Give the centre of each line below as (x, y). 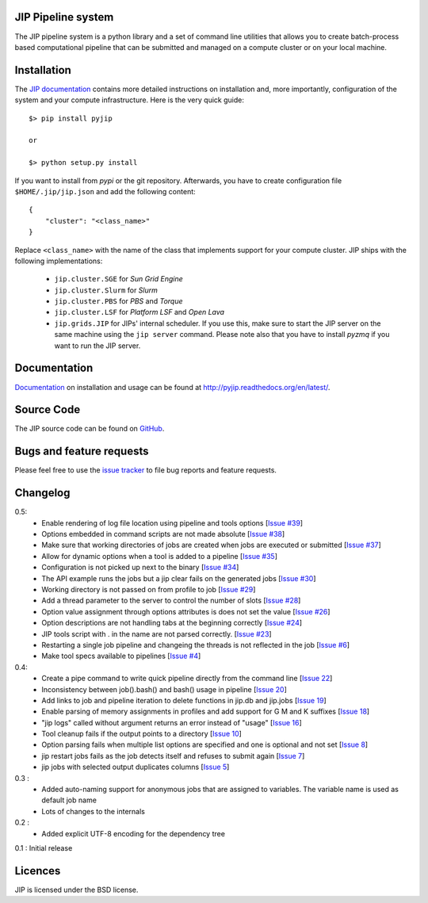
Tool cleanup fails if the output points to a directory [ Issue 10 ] (141, 734)
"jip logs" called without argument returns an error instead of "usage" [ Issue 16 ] (172, 722)
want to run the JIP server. (97, 346)
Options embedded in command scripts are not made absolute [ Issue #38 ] (163, 534)
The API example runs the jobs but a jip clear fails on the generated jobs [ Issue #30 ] (179, 578)
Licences (38, 871)
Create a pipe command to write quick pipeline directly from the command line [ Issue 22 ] (187, 679)
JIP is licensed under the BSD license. (76, 890)
